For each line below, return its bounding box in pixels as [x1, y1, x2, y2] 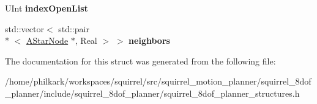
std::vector [5, 22, 44, 35]
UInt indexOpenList [5, 2, 88, 14]
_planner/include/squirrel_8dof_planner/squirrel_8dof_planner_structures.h [5, 86, 300, 99]
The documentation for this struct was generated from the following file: [5, 54, 276, 67]
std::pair [58, 22, 89, 35]
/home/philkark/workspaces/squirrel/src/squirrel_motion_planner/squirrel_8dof [5, 75, 311, 88]
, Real [75, 34, 97, 47]
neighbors [129, 34, 170, 47]
